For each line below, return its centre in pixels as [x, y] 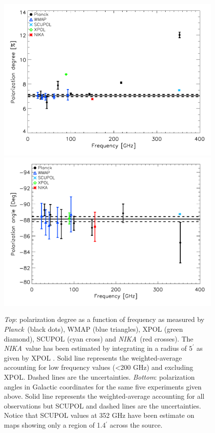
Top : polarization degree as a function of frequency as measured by [104, 319]
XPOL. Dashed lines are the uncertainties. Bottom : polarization [99, 376]
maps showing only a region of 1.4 [55, 424]
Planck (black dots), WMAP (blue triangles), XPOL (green [94, 329]
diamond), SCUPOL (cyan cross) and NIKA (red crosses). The [99, 338]
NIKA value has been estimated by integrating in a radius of [96, 348]
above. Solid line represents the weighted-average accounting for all [104, 396]
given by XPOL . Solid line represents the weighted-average [93, 357]
